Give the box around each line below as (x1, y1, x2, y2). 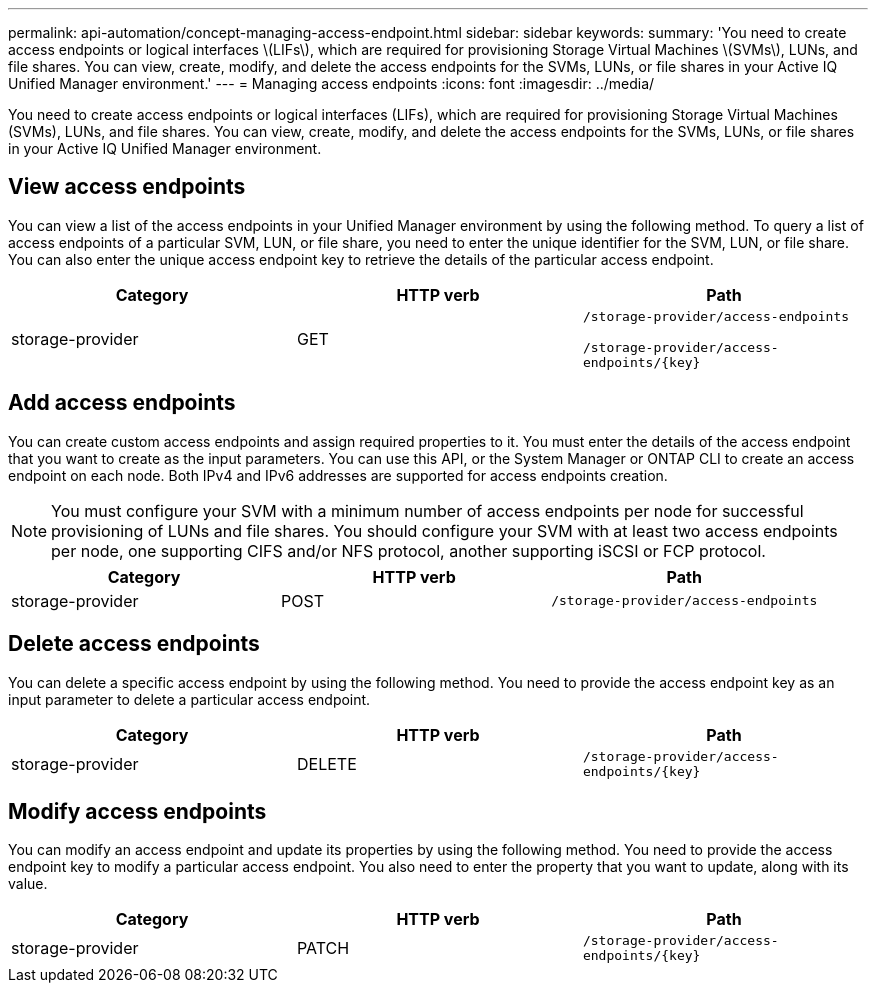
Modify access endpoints (8, 798, 267, 824)
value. (8, 875, 48, 893)
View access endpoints (8, 174, 246, 200)
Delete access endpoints (8, 631, 260, 657)
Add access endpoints (8, 390, 236, 416)
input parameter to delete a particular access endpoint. (8, 690, 371, 708)
